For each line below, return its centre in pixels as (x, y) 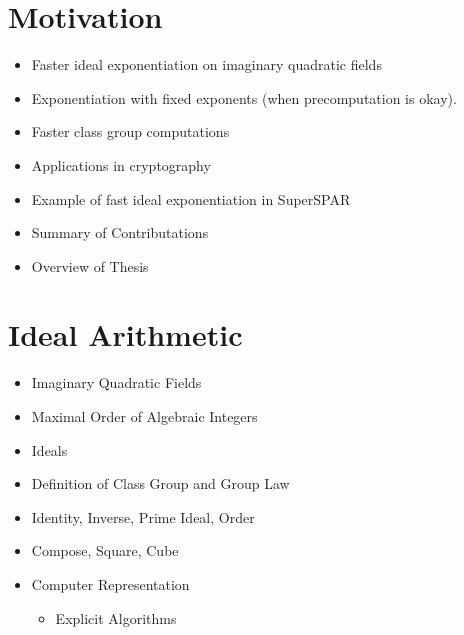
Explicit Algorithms (116, 617)
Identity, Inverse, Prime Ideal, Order (143, 516)
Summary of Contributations (120, 232)
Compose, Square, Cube (105, 550)
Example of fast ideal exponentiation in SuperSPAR (191, 198)
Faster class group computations (130, 131)
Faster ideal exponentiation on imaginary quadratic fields (206, 64)
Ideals (49, 449)
